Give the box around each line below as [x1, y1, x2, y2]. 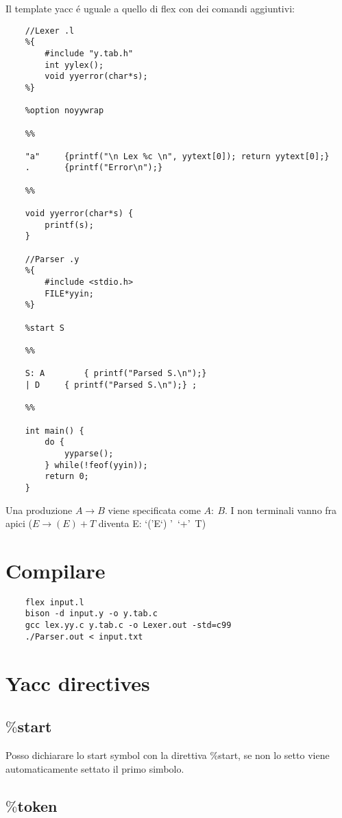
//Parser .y [25, 254, 80, 264]
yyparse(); [64, 448, 114, 458]
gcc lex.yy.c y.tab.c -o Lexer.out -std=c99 [25, 620, 232, 631]
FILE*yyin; [45, 288, 94, 299]
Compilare [5, 556, 106, 584]
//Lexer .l [25, 25, 75, 36]
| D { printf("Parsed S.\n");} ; [25, 379, 197, 390]
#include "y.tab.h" [45, 48, 134, 58]
